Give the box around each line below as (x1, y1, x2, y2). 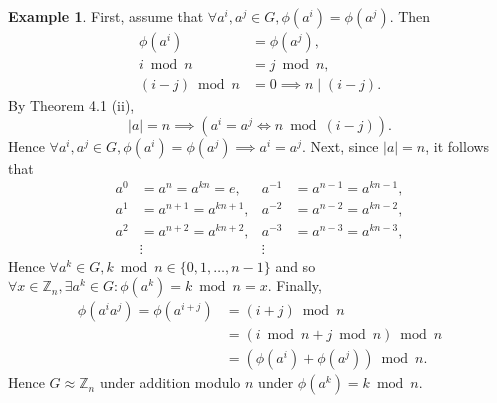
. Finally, (267, 275, 322, 296)
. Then (389, 6, 431, 26)
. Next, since (302, 135, 379, 156)
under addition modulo (99, 372, 241, 393)
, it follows (425, 135, 490, 156)
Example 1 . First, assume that (8, 6, 204, 26)
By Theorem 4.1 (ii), (8, 95, 135, 116)
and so (275, 255, 316, 276)
